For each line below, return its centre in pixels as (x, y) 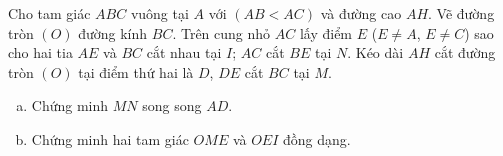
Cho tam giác (49, 13)
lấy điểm (326, 32)
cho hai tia (40, 52)
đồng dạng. (317, 138)
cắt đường (465, 52)
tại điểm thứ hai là (136, 71)
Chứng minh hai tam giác (110, 138)
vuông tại (159, 13)
